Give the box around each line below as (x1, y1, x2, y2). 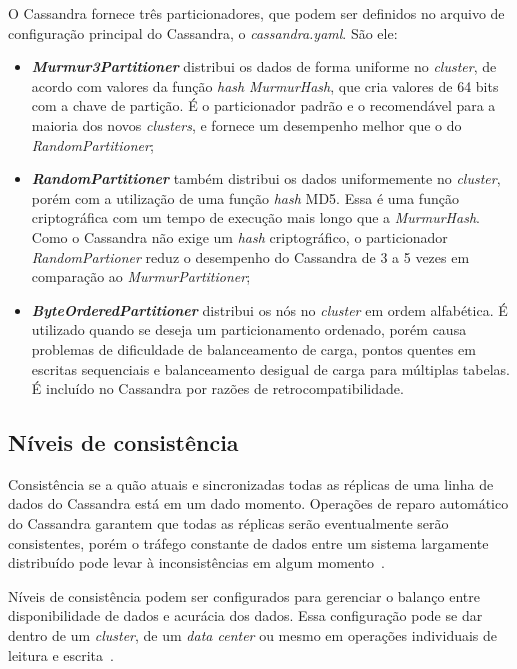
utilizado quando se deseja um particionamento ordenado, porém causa (31, 319, 467, 340)
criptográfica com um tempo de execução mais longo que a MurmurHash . (31, 207, 480, 228)
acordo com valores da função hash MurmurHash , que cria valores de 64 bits (31, 75, 499, 96)
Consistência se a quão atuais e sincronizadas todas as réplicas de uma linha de (8, 473, 494, 494)
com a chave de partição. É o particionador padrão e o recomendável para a (31, 95, 496, 116)
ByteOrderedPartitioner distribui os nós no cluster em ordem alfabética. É (31, 299, 508, 320)
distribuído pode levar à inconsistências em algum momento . (8, 552, 385, 573)
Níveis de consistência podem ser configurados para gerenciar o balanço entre (8, 585, 480, 606)
